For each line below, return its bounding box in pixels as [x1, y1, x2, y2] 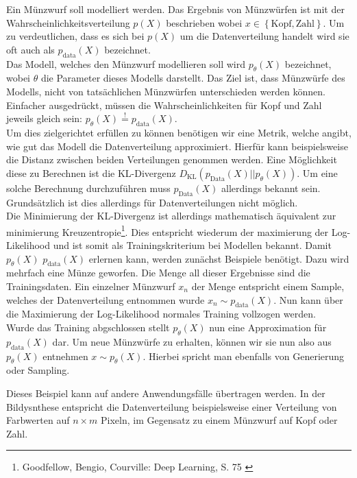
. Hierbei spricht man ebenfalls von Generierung [143, 348, 345, 363]
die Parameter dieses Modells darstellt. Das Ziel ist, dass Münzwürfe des [40, 71, 345, 85]
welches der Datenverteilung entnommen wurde [6, 292, 205, 307]
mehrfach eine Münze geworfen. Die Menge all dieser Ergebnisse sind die [6, 265, 310, 280]
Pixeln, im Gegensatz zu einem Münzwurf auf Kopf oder [101, 413, 338, 427]
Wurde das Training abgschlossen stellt [6, 320, 170, 334]
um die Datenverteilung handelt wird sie [180, 29, 349, 43]
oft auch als [6, 42, 55, 56]
